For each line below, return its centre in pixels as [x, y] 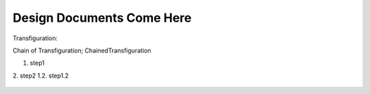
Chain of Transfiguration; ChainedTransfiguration [82, 50]
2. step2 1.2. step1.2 [41, 76]
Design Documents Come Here [102, 18]
